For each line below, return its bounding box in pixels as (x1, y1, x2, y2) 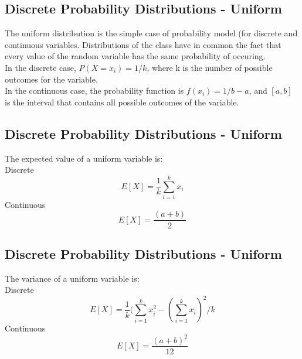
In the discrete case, (5, 61, 76, 73)
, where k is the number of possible (147, 61, 273, 73)
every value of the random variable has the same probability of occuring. (5, 50, 266, 62)
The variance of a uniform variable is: (5, 272, 140, 284)
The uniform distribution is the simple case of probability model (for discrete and (5, 27, 298, 39)
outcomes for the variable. (5, 73, 98, 85)
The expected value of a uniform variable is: (5, 152, 163, 164)
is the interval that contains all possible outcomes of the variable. (5, 95, 239, 108)
